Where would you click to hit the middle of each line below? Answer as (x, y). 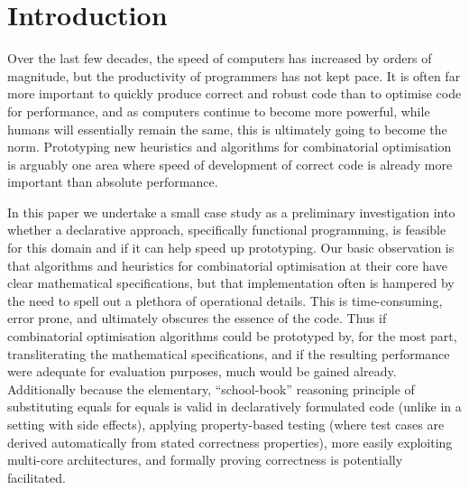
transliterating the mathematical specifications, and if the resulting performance (229, 353)
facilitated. (37, 477)
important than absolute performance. (113, 182)
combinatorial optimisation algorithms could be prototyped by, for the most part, (232, 336)
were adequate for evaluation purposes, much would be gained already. (202, 371)
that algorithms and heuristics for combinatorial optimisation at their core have (227, 265)
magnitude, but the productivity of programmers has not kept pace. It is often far (234, 75)
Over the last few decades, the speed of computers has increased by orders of (220, 58)
